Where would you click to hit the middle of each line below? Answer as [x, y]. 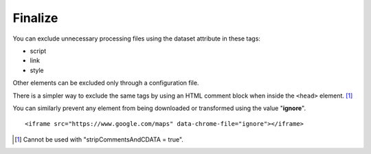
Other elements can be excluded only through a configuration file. [106, 83]
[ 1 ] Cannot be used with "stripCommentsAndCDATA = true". [99, 139]
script [38, 51]
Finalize [35, 18]
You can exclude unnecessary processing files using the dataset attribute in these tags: [137, 38]
